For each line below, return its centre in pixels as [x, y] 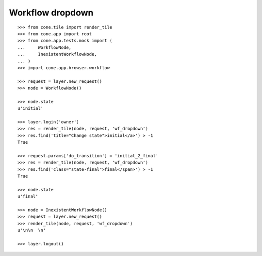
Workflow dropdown [51, 13]
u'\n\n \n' [32, 230]
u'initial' [31, 108]
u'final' [28, 196]
